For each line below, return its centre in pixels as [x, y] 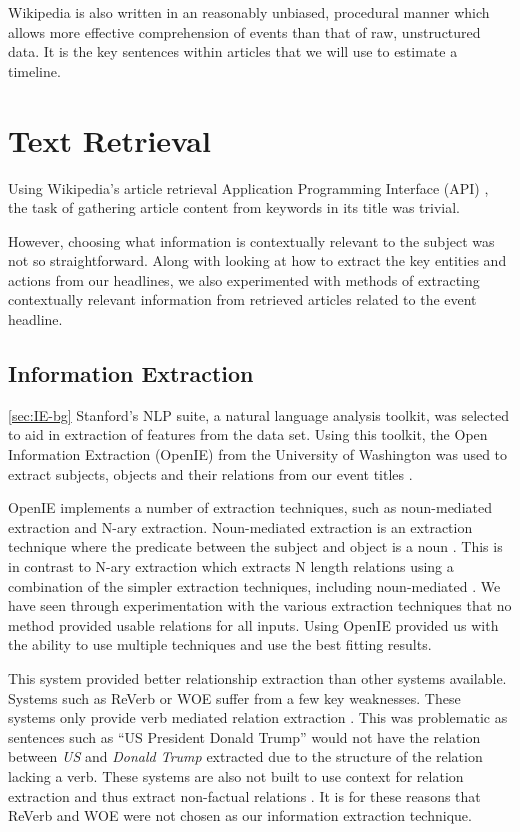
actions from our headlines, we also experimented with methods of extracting [244, 279]
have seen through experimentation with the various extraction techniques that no [260, 605]
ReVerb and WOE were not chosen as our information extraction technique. [240, 815]
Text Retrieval [109, 139]
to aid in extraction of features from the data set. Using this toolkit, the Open [248, 434]
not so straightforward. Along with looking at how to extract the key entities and [257, 260]
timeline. [34, 70]
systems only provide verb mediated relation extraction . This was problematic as [258, 717]
